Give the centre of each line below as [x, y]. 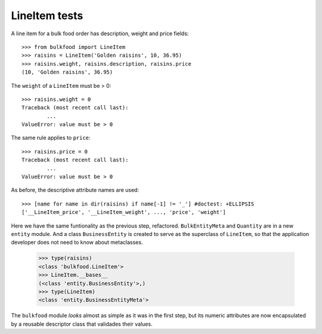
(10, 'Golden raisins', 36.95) [67, 72]
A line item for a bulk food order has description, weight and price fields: [100, 33]
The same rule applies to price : [51, 138]
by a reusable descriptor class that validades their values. [82, 324]
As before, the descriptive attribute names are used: [75, 190]
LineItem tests [47, 16]
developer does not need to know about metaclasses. [77, 243]
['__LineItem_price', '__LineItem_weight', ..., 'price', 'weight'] [124, 212]
